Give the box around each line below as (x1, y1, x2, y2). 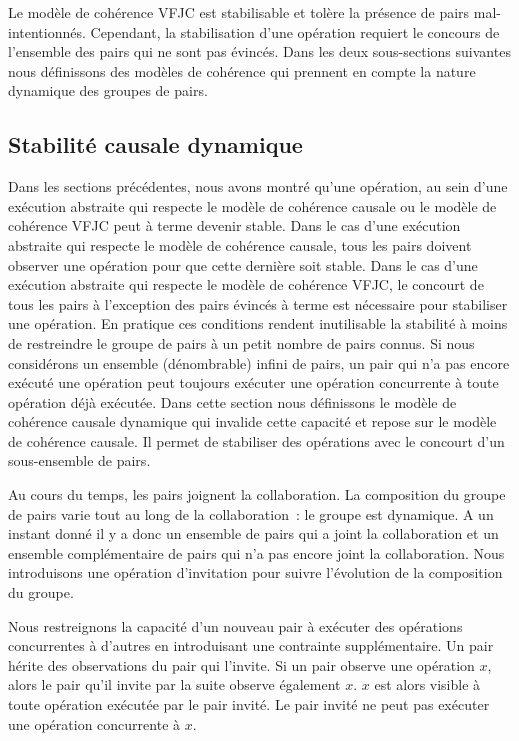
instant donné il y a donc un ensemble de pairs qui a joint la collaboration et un (8, 523, 499, 544)
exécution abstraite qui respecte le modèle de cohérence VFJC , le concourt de (8, 274, 484, 295)
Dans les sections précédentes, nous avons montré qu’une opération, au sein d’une (8, 176, 508, 197)
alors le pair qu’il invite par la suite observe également (8, 674, 341, 695)
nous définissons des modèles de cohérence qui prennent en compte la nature (8, 60, 476, 81)
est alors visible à (374, 674, 481, 695)
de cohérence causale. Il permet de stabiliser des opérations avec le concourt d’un (8, 430, 505, 451)
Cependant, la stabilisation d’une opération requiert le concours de (90, 21, 500, 42)
